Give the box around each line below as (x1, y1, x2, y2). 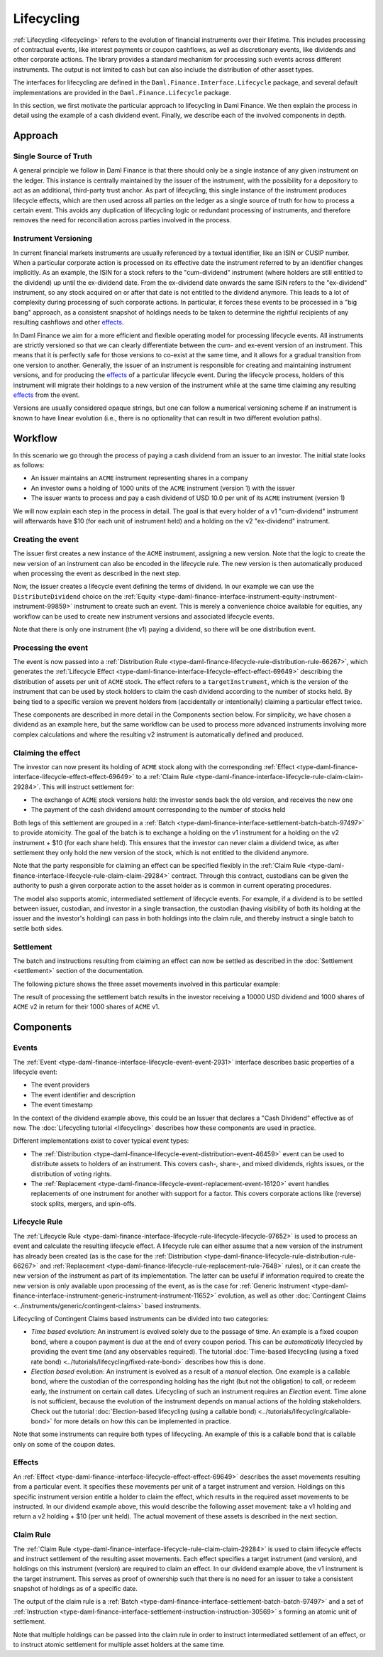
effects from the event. (13, 391, 80, 399)
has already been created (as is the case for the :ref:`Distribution (13, 1251, 202, 1260)
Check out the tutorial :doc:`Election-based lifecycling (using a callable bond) (30, 1407, 257, 1416)
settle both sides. (13, 924, 64, 933)
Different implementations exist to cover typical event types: (13, 1136, 189, 1145)
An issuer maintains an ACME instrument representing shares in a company (30, 474, 248, 482)
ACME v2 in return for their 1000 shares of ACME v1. (13, 1002, 160, 1011)
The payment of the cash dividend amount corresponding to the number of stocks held (30, 805, 286, 814)
